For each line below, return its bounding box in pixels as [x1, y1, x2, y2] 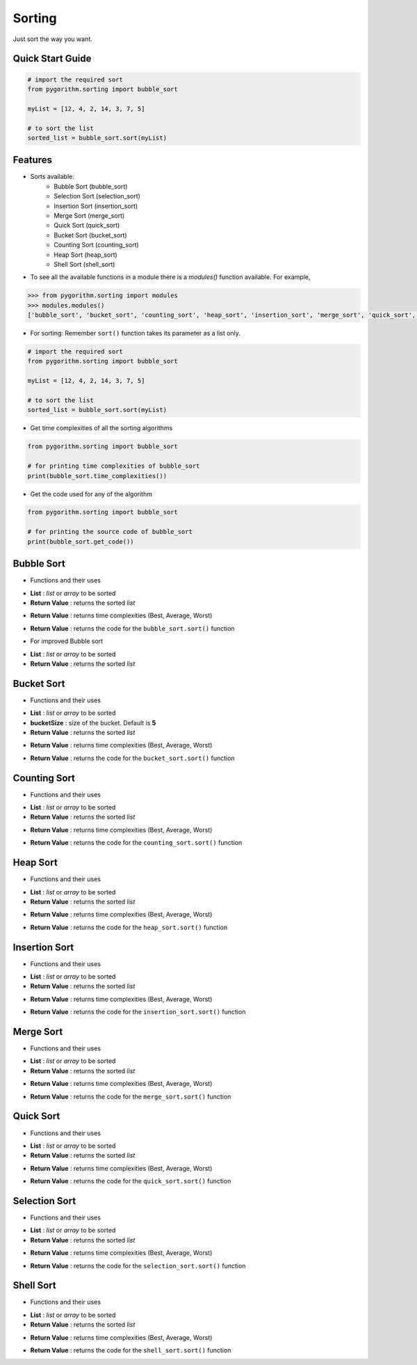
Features [13, 154, 52, 166]
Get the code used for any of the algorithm [30, 489, 153, 498]
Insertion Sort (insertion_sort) [54, 202, 138, 210]
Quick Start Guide [13, 53, 92, 65]
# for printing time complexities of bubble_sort [27, 462, 200, 470]
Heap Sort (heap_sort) [54, 251, 117, 259]
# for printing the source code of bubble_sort [27, 528, 193, 536]
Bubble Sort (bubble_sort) [54, 182, 128, 191]
